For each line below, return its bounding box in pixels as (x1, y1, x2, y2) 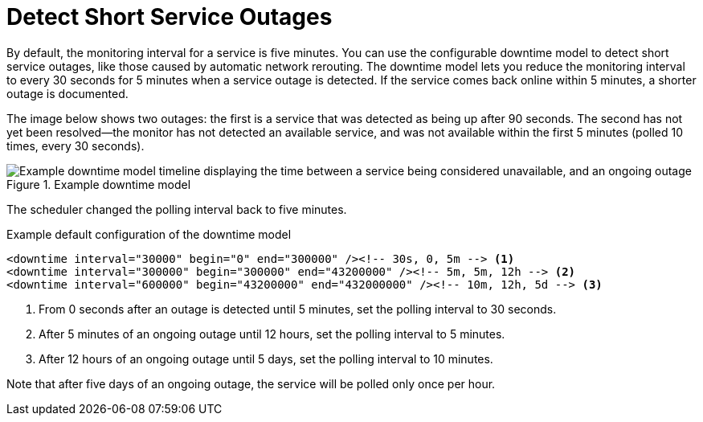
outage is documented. (6, 86, 129, 100)
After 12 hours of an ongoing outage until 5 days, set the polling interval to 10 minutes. (39, 351, 493, 366)
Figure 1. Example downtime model (6, 177, 191, 191)
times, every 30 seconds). (6, 138, 145, 153)
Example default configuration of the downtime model (6, 227, 292, 241)
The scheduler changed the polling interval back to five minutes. (6, 202, 347, 216)
